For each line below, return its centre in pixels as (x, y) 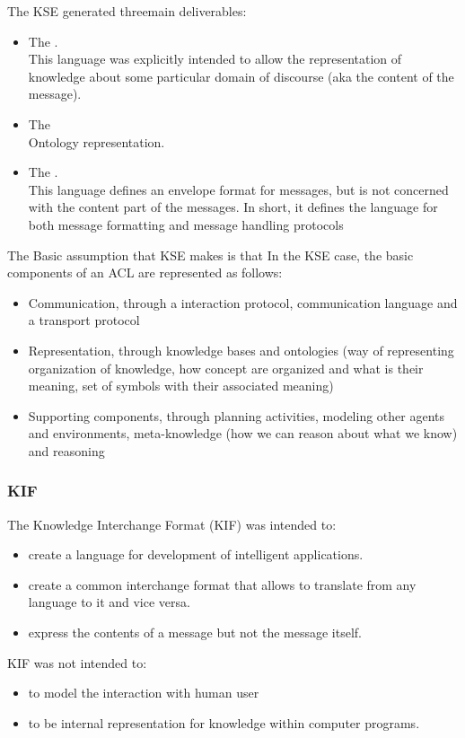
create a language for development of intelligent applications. (196, 554)
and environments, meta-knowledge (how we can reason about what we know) (243, 433)
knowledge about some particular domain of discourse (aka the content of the (241, 76)
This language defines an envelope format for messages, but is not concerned (238, 189)
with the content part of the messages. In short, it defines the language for (233, 207)
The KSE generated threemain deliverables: (127, 11)
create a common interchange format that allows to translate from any (222, 584)
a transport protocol (84, 320)
